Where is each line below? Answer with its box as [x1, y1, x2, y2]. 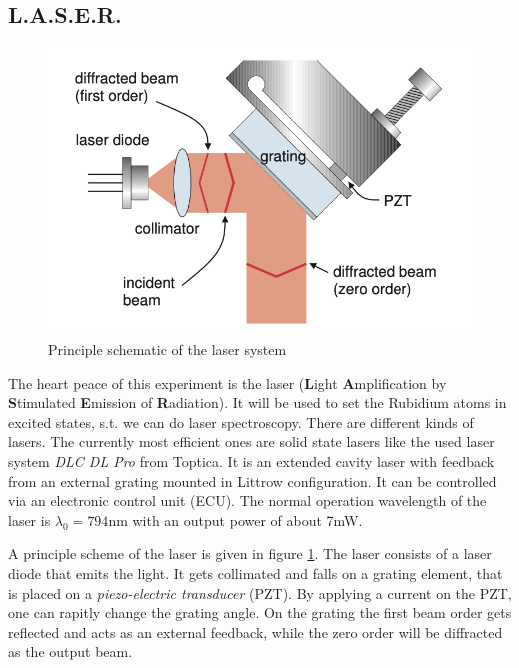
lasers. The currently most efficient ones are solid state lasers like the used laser [8, 431, 495, 452]
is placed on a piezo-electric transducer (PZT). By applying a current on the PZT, [8, 582, 512, 603]
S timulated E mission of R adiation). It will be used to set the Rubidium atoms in [8, 392, 507, 413]
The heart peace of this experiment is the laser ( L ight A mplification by [8, 372, 447, 393]
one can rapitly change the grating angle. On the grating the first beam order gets [8, 602, 512, 623]
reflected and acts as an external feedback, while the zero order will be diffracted [8, 621, 503, 642]
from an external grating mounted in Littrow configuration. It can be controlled [8, 470, 497, 491]
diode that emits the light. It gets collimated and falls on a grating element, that [8, 563, 503, 583]
